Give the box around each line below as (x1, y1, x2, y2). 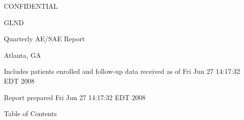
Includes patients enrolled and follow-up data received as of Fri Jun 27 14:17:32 (4, 66, 240, 76)
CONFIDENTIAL (4, 1, 58, 11)
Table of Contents (4, 108, 57, 119)
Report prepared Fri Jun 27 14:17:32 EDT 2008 (4, 92, 146, 102)
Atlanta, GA (4, 50, 41, 60)
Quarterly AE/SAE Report (4, 34, 85, 44)
